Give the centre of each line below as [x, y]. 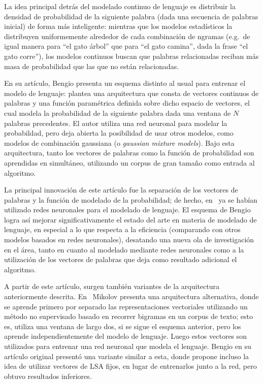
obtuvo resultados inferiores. [48, 376]
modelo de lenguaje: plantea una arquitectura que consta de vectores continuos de [131, 93]
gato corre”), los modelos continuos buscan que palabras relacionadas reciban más [131, 56]
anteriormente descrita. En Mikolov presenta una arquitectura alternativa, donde [131, 296]
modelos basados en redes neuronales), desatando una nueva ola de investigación [129, 240]
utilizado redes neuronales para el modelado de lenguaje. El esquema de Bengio [127, 210]
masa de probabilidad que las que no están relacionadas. [92, 66]
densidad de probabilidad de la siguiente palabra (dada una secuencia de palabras [131, 16]
